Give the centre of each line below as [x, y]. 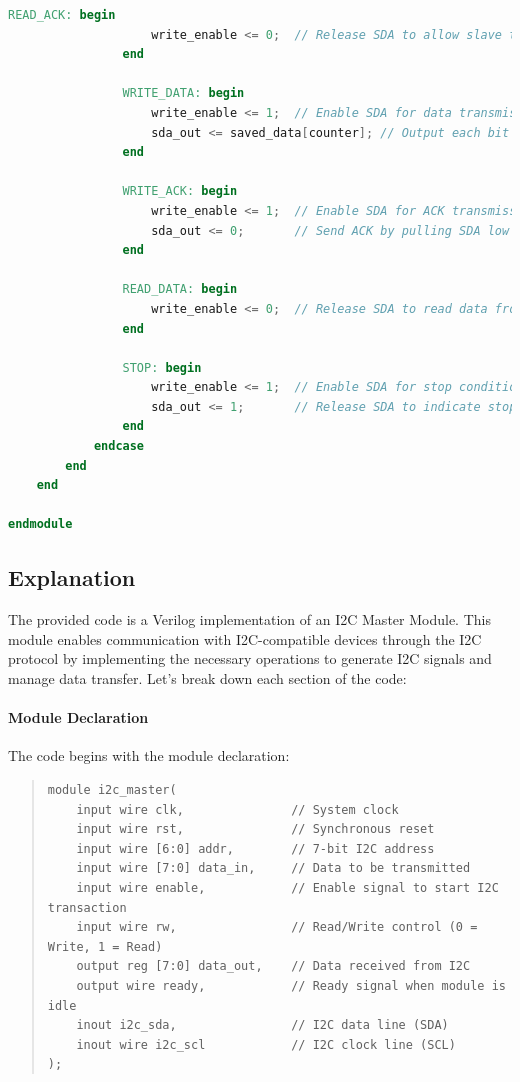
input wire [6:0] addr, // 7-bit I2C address [255, 848]
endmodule [40, 524]
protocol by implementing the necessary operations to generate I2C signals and [250, 658]
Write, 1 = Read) [105, 946]
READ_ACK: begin [62, 15]
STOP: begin [162, 367]
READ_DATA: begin [180, 289]
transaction [87, 907]
